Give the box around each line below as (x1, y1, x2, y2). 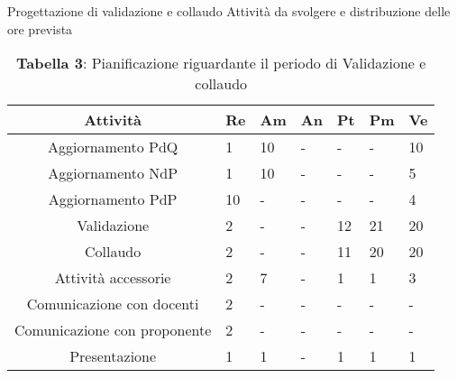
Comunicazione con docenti (26, 293, 199, 315)
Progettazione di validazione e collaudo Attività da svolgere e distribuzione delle (7, 2, 451, 20)
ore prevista (7, 19, 73, 38)
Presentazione (69, 346, 157, 367)
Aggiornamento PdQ (47, 136, 178, 158)
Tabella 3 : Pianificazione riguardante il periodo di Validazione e (16, 52, 426, 74)
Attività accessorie (54, 267, 171, 289)
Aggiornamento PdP (48, 189, 178, 210)
